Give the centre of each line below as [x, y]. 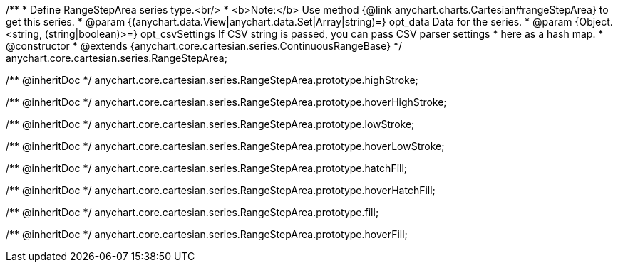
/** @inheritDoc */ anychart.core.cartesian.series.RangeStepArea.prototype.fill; [192, 212]
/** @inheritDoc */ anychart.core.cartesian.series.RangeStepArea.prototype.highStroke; [212, 80]
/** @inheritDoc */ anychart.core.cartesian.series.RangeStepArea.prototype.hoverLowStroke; [225, 146]
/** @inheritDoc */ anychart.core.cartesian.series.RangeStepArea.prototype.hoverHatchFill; [221, 190]
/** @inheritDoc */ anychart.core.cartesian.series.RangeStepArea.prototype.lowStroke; [210, 124]
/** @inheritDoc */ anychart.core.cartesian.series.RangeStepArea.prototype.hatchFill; [207, 168]
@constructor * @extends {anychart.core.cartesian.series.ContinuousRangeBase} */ [204, 46]
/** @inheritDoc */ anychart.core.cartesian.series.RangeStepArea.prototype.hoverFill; [207, 234]
